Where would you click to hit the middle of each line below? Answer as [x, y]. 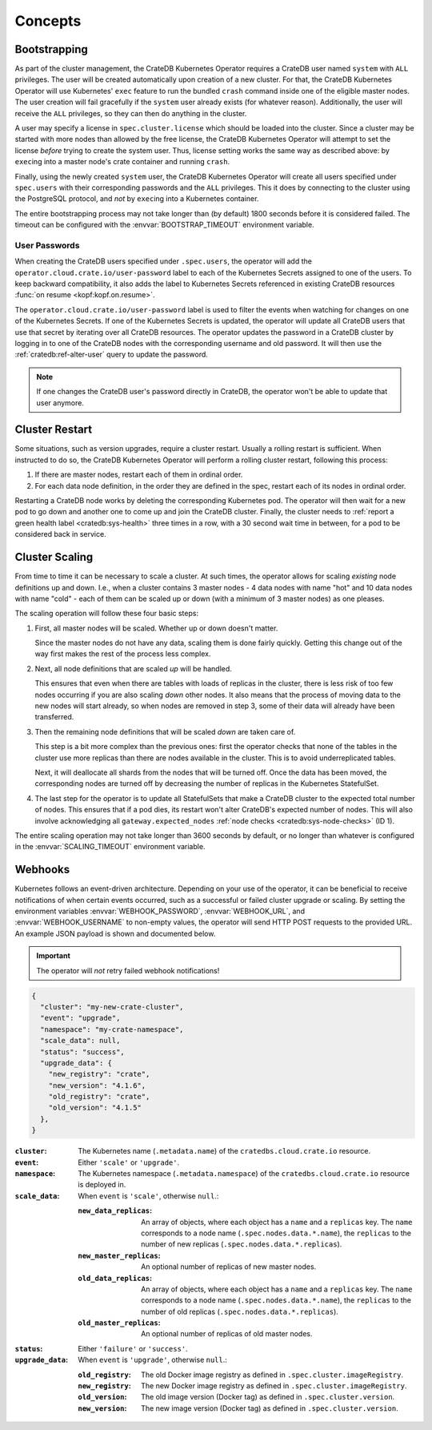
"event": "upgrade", [80, 1018]
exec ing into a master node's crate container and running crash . [122, 162]
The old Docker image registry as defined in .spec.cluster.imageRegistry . [272, 1375]
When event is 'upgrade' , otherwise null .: [153, 1360]
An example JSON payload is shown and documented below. [115, 933]
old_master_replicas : [119, 1323]
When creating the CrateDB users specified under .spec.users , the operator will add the [163, 261]
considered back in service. [61, 534]
